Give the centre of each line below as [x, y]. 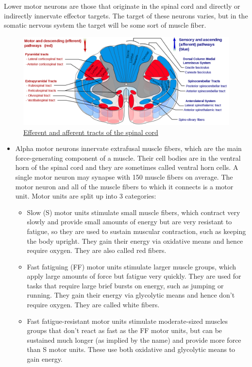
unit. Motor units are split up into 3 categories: [86, 196]
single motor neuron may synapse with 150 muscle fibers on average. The [124, 176]
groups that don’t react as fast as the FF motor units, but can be [125, 330]
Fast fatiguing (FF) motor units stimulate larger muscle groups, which [132, 266]
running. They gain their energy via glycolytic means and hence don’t [131, 295]
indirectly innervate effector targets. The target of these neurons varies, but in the [126, 15]
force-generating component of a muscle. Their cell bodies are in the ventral [128, 158]
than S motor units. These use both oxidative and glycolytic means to [131, 349]
